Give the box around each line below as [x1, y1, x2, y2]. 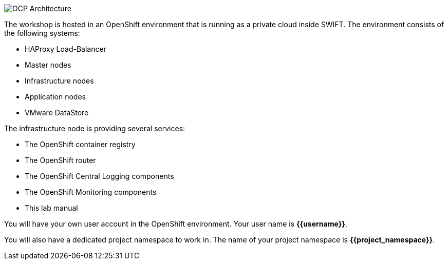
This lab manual [25, 204, 78, 212]
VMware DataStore [25, 108, 89, 117]
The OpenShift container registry [25, 140, 136, 149]
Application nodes [25, 92, 86, 101]
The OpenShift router [25, 156, 96, 165]
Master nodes [25, 60, 71, 69]
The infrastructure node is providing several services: [4, 124, 185, 133]
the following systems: [4, 29, 80, 37]
